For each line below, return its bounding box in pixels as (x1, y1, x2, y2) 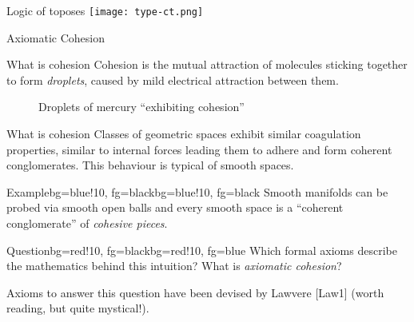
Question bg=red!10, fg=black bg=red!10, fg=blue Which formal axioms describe (6, 241, 397, 258)
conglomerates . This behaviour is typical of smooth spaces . (6, 157, 294, 173)
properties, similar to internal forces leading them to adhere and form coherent (6, 141, 392, 157)
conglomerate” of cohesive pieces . (6, 215, 168, 231)
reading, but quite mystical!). (6, 300, 149, 316)
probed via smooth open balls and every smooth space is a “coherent (6, 199, 344, 216)
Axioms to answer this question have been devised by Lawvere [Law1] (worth (6, 284, 384, 300)
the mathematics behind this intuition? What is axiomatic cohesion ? (6, 257, 342, 274)
